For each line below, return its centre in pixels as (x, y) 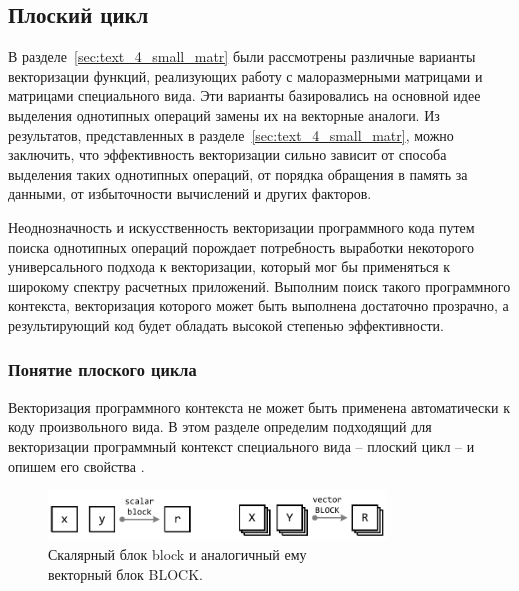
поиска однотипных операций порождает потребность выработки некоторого (241, 246)
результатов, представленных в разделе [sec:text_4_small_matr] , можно (231, 134)
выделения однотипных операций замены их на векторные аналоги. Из (224, 114)
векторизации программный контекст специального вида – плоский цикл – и (241, 445)
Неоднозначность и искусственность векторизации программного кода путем (241, 226)
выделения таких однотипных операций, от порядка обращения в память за (238, 173)
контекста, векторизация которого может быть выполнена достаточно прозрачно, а (258, 305)
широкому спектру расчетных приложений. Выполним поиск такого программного (259, 285)
